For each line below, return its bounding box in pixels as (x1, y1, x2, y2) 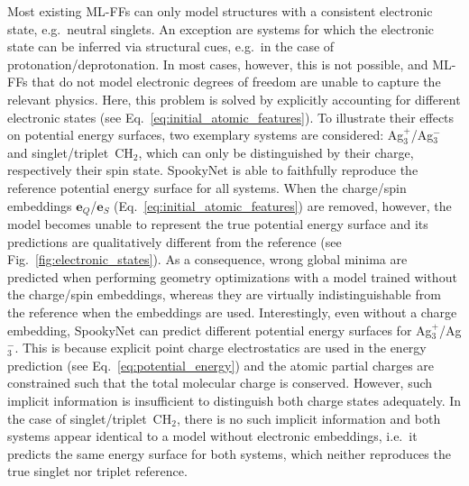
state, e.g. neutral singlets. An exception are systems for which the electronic (7, 19, 435, 38)
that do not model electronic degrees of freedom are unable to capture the (32, 72, 441, 91)
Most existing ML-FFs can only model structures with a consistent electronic (7, 2, 433, 20)
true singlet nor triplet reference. (7, 462, 188, 481)
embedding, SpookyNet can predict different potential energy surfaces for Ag (7, 320, 432, 339)
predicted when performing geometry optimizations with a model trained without (7, 267, 457, 286)
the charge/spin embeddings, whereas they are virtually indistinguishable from (7, 285, 441, 304)
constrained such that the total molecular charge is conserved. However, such (7, 373, 433, 392)
